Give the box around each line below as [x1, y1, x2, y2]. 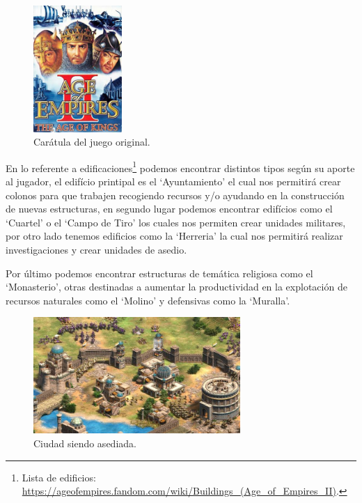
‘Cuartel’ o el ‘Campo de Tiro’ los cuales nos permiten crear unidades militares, [6, 215, 346, 229]
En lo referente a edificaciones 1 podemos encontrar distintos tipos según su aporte [6, 158, 355, 175]
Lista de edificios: [22, 470, 96, 484]
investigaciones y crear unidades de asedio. [6, 242, 187, 256]
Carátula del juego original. [33, 134, 150, 149]
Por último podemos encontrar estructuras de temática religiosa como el [6, 265, 313, 280]
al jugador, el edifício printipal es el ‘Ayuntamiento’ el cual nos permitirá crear [6, 174, 341, 188]
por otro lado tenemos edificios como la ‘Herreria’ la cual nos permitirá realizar [6, 229, 343, 243]
